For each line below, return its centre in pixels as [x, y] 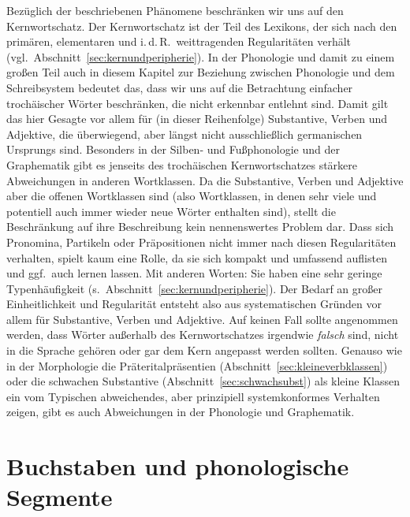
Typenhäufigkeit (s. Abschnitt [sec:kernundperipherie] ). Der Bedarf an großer [194, 288]
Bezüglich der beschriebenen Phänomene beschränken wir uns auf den [175, 10]
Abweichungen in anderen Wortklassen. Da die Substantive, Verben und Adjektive [205, 180]
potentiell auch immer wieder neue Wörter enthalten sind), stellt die [171, 211]
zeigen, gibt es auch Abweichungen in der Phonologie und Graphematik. [181, 412]
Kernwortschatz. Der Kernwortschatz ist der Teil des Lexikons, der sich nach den [202, 26]
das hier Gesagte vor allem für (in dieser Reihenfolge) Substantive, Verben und [197, 119]
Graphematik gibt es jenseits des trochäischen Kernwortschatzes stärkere [182, 164]
